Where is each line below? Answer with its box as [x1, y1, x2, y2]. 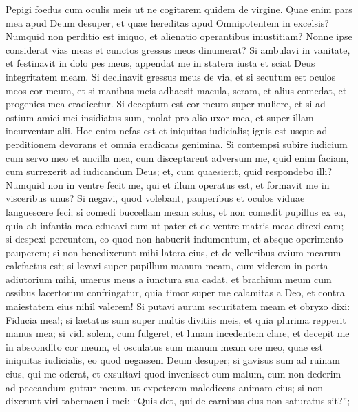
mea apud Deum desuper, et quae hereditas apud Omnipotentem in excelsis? [6, 15, 329, 30]
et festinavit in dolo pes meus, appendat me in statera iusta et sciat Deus [6, 56, 315, 70]
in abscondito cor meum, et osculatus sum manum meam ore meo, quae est [6, 339, 323, 353]
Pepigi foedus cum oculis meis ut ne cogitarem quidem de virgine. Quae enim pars [6, 2, 352, 16]
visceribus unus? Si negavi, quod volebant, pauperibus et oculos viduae [6, 191, 305, 205]
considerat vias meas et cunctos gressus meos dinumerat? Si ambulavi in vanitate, [6, 42, 350, 56]
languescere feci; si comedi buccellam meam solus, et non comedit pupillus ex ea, [6, 204, 346, 218]
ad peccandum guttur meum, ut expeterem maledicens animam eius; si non [6, 380, 324, 394]
